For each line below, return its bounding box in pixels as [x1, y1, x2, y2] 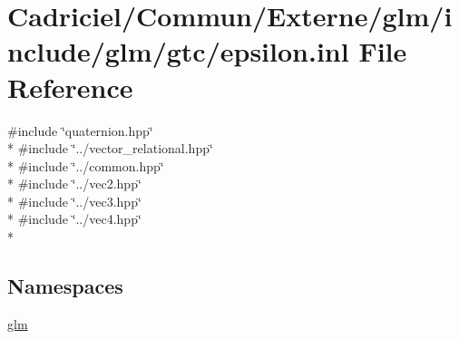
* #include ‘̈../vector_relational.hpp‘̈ [7, 139, 213, 158]
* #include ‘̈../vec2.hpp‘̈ [7, 174, 142, 193]
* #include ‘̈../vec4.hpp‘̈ [7, 209, 142, 228]
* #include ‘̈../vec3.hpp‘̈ [7, 191, 142, 210]
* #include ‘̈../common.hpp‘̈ [7, 156, 164, 175]
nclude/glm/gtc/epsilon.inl [7, 33, 349, 70]
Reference [7, 68, 133, 105]
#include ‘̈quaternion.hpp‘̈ [7, 121, 153, 140]
